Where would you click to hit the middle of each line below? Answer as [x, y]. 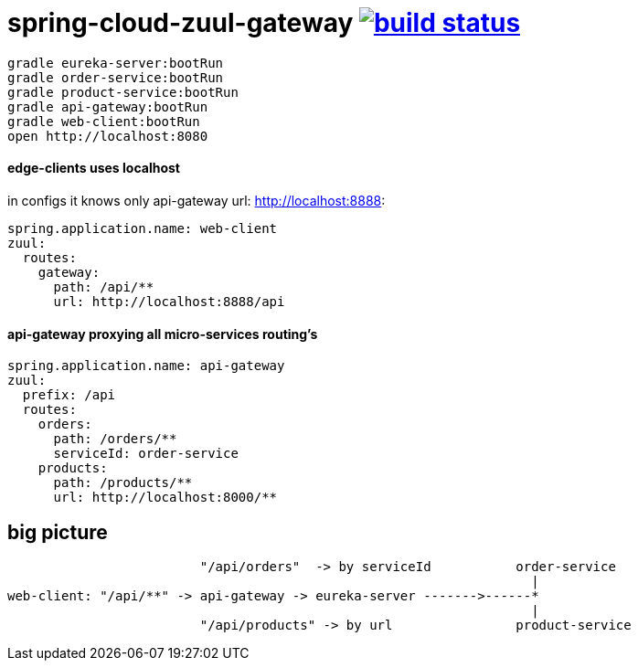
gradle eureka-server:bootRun [116, 63]
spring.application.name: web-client [143, 228]
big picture [58, 532]
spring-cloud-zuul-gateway [181, 23]
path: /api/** [104, 286]
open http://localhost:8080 [108, 136]
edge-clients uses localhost [94, 168]
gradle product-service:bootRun [123, 92]
